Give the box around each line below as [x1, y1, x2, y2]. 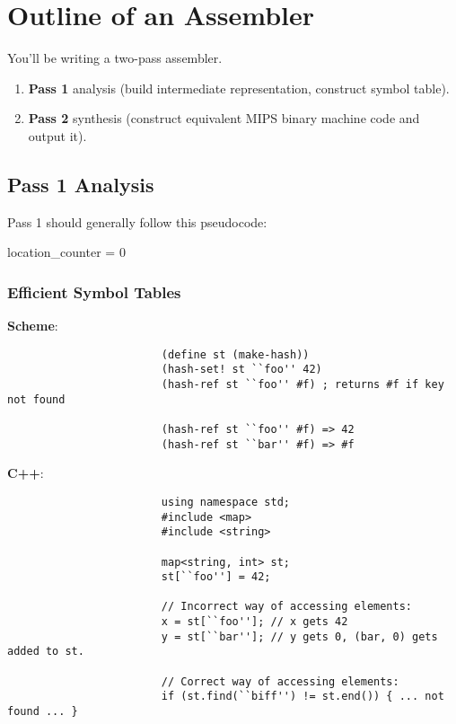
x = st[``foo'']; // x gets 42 [161, 615, 348, 629]
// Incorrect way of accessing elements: [161, 600, 413, 614]
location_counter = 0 [7, 243, 126, 261]
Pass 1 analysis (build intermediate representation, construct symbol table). [28, 78, 450, 97]
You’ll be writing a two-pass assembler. [7, 49, 223, 67]
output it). [28, 126, 87, 145]
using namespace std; [161, 495, 290, 508]
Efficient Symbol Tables [7, 280, 181, 303]
